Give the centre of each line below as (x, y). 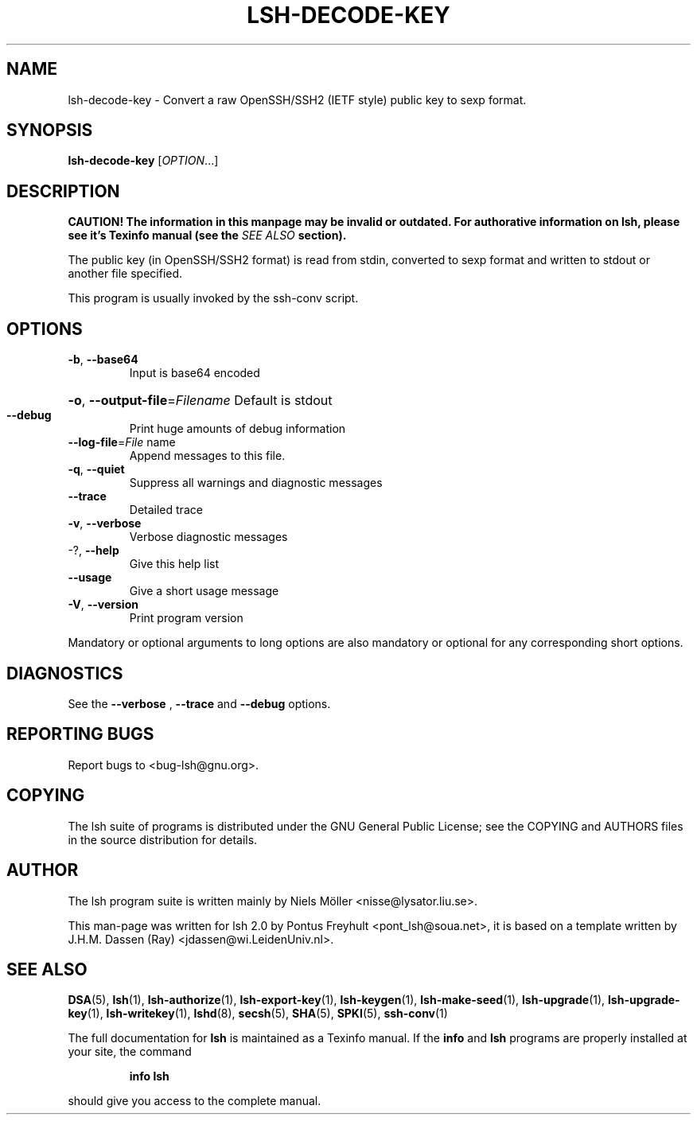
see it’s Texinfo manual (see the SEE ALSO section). (207, 235)
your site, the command (130, 1052)
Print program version (186, 618)
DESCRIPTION (63, 191)
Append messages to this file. (207, 456)
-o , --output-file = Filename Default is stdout (200, 401)
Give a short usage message (204, 591)
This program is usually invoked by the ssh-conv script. (213, 298)
